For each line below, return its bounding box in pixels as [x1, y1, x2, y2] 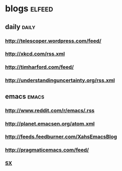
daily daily [5, 23, 36, 31]
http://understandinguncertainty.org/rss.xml [5, 77, 115, 84]
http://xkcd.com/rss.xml [5, 50, 65, 57]
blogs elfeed [5, 3, 53, 14]
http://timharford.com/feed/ [5, 64, 74, 70]
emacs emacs [5, 92, 45, 101]
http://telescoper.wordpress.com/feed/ [5, 37, 101, 44]
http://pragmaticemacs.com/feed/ [5, 146, 89, 153]
